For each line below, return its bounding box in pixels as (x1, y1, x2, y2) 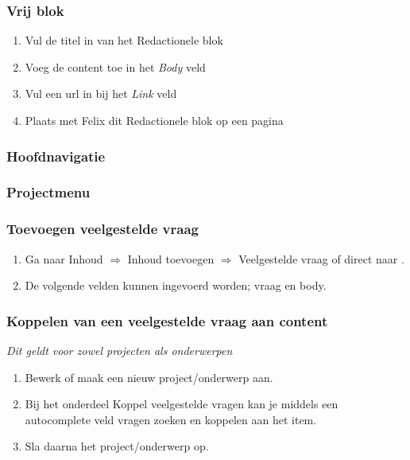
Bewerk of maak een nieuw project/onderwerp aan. (25, 368, 273, 385)
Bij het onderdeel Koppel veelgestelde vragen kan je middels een (25, 396, 338, 412)
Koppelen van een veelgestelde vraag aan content (6, 310, 328, 330)
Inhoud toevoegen (127, 250, 215, 267)
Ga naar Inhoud (25, 250, 103, 267)
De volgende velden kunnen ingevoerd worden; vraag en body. (25, 277, 327, 294)
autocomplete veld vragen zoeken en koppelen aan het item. (25, 411, 317, 427)
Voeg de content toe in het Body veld (25, 58, 206, 75)
